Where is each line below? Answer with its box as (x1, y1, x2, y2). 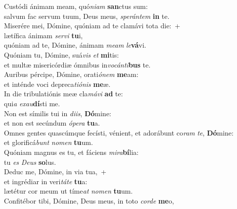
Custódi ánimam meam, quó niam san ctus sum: (4, 1, 148, 11)
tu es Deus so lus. (4, 156, 56, 167)
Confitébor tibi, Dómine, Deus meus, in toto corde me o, (4, 195, 174, 206)
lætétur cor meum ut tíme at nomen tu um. (4, 186, 133, 196)
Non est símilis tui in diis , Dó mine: (4, 108, 111, 118)
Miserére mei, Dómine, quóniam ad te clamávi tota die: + (4, 20, 181, 31)
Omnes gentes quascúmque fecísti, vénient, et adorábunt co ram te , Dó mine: (4, 127, 234, 138)
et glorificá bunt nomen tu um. (4, 137, 93, 147)
